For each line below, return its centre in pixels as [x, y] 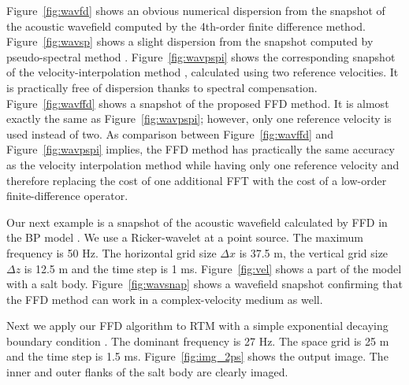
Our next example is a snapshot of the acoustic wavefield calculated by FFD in [197, 222]
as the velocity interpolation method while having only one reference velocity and [203, 164]
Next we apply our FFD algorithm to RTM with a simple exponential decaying [197, 326]
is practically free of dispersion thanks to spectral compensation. [162, 87]
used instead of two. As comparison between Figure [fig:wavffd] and [170, 133]
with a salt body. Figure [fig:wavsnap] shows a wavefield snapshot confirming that [204, 284]
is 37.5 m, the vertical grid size [314, 252]
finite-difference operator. [67, 196]
